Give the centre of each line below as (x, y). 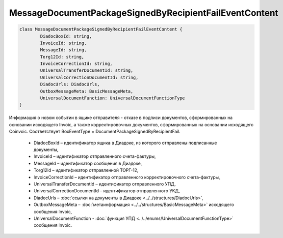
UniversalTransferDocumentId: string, (87, 71)
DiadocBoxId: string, (66, 36)
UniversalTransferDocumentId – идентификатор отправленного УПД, (105, 184)
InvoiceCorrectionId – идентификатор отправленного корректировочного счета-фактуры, (127, 177)
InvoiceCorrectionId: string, (76, 64)
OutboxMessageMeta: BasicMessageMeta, (87, 91)
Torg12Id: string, (62, 57)
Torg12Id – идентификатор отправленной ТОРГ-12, (86, 170)
